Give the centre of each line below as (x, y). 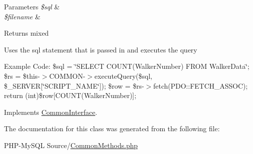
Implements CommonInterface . (51, 112)
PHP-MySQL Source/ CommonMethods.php (71, 145)
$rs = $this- (22, 76)
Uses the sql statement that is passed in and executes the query (101, 49)
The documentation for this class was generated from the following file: (112, 128)
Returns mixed (27, 33)
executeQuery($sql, (123, 76)
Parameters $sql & (32, 6)
